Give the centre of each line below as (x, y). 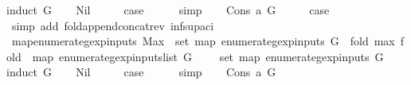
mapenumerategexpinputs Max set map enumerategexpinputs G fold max (203, 41)
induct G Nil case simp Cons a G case (168, 10)
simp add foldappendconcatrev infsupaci (113, 25)
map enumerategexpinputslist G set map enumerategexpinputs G (208, 56)
